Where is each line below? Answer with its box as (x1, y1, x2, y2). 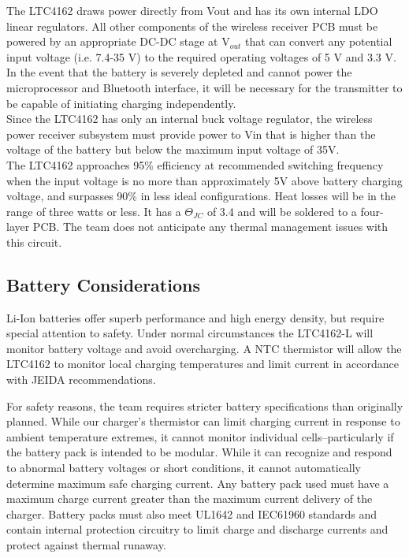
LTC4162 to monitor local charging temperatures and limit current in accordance (6, 355, 399, 372)
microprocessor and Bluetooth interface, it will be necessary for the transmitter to (6, 79, 403, 95)
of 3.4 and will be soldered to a (206, 203, 357, 219)
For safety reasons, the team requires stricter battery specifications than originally (6, 397, 403, 414)
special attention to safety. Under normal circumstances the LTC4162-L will (6, 325, 374, 341)
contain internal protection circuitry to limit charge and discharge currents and (6, 521, 389, 538)
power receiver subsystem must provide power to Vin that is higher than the (6, 125, 376, 142)
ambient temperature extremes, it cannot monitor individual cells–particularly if (6, 428, 394, 445)
